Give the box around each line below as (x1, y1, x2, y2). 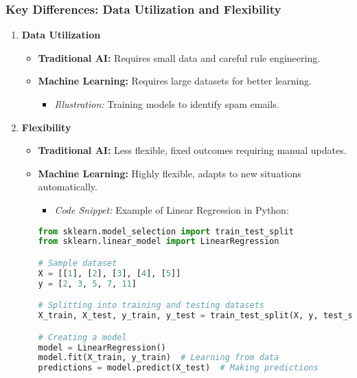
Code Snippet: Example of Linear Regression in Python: (54, 202, 289, 216)
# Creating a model (38, 332, 127, 342)
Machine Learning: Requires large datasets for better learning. (38, 74, 312, 88)
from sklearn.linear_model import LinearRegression (38, 236, 279, 247)
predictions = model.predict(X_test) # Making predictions (38, 363, 319, 373)
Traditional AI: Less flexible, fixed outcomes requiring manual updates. (38, 143, 347, 157)
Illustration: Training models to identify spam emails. (54, 97, 279, 111)
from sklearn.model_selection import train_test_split (38, 226, 294, 236)
